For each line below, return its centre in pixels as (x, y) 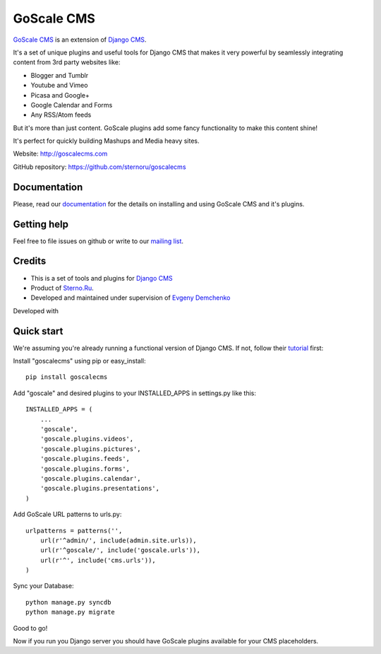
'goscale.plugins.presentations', (100, 489)
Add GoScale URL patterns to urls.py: (67, 514)
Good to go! (30, 628)
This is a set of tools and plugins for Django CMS (102, 278)
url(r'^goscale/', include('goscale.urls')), (120, 550)
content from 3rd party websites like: (67, 62)
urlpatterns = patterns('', (74, 531)
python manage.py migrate (71, 612)
